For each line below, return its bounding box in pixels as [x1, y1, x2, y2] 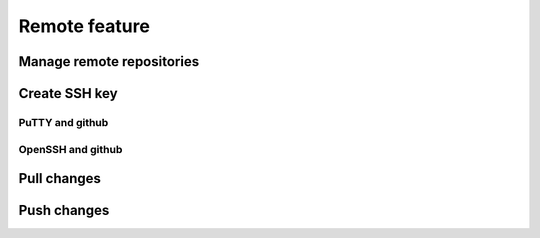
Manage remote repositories [18, 53, 200, 70]
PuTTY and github [18, 115, 109, 129]
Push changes [18, 202, 110, 219]
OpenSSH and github [18, 142, 123, 156]
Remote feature [18, 15, 150, 37]
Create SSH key [18, 85, 119, 102]
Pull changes [18, 170, 102, 187]
